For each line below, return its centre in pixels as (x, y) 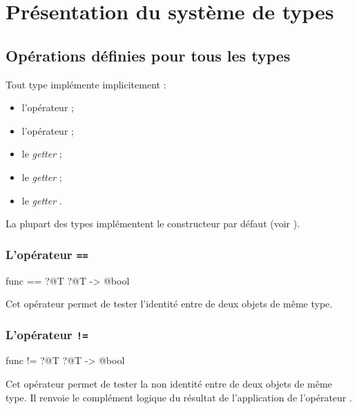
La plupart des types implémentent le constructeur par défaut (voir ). (153, 223)
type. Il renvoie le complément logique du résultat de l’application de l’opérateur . (179, 397)
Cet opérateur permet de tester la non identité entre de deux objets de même (169, 384)
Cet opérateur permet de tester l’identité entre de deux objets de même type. (169, 304)
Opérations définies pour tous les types (148, 55)
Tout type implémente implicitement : (86, 84)
